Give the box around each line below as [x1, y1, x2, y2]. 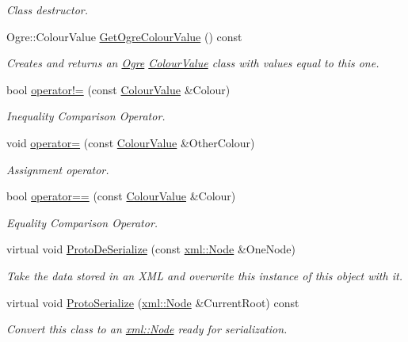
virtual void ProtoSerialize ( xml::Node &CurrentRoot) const [6, 294, 299, 310]
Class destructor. [6, 2, 89, 17]
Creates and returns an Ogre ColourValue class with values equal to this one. [6, 55, 379, 71]
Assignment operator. [6, 161, 109, 177]
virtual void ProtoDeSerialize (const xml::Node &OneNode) [6, 241, 296, 257]
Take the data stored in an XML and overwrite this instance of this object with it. [6, 267, 402, 283]
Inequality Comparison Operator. [6, 108, 166, 124]
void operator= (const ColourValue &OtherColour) [6, 134, 255, 150]
